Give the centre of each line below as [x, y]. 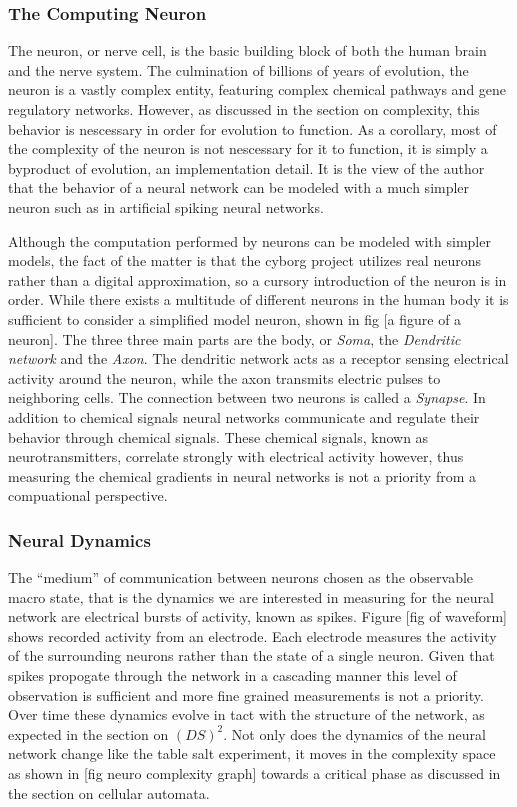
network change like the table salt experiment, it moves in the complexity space [252, 753]
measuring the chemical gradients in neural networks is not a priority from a [242, 475]
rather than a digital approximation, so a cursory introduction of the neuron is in [257, 279]
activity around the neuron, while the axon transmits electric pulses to [224, 377]
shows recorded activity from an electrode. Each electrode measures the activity [252, 635]
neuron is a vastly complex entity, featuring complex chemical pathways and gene [257, 89]
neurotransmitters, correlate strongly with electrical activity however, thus [236, 456]
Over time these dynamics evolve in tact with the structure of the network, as [246, 714]
